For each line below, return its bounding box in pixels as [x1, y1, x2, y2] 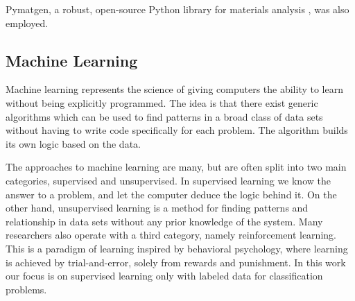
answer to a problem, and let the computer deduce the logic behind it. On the [6, 187, 337, 201]
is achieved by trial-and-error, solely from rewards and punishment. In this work [6, 255, 346, 269]
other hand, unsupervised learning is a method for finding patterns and [6, 200, 309, 215]
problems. [6, 282, 47, 296]
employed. [6, 15, 49, 30]
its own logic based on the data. [6, 136, 141, 150]
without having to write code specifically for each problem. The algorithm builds [6, 123, 348, 137]
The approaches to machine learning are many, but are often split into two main [6, 160, 347, 174]
